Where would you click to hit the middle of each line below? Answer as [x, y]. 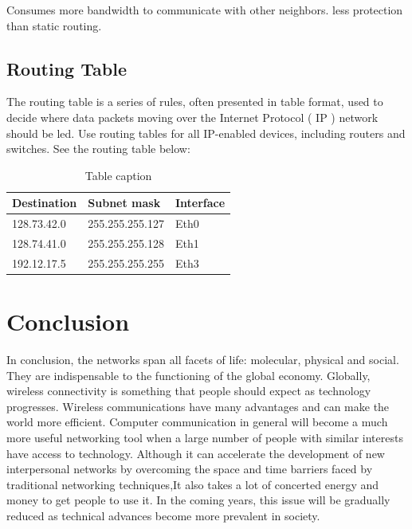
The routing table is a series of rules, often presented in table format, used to [195, 102]
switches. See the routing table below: [98, 149]
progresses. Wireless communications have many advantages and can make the [198, 406]
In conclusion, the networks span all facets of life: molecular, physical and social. [203, 360]
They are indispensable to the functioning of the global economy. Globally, [188, 375]
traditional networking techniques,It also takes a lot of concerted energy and [193, 484]
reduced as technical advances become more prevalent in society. [163, 516]
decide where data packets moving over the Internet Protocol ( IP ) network [192, 117]
